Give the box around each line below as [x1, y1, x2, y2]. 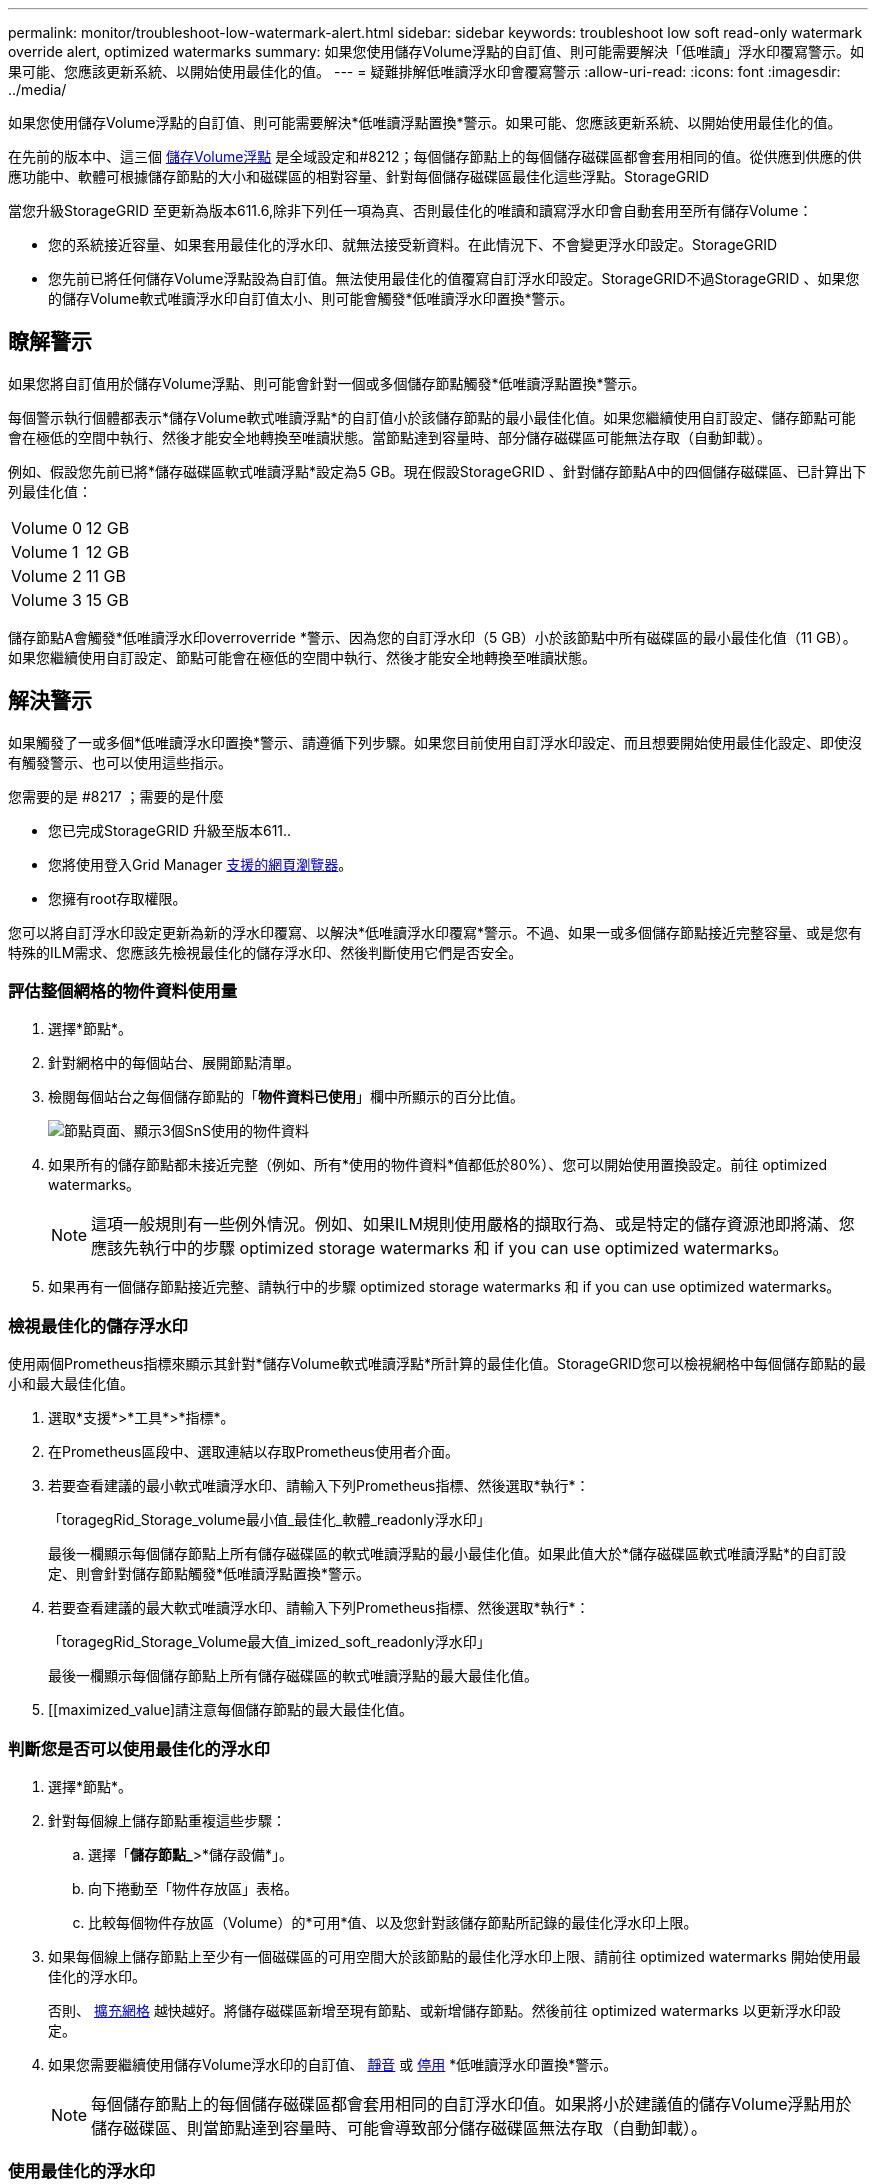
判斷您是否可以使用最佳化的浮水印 [8, 1738, 270, 1759]
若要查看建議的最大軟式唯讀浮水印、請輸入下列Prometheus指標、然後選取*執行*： [48, 1599, 590, 1617]
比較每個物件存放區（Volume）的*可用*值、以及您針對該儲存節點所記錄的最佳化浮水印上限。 [88, 1913, 698, 1931]
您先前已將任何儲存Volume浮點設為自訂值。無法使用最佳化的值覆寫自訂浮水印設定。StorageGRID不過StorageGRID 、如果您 [48, 270, 860, 287]
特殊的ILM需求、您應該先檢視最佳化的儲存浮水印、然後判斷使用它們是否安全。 [8, 943, 523, 961]
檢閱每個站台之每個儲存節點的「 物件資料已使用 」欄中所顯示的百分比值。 [48, 1088, 524, 1106]
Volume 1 [11, 541, 79, 562]
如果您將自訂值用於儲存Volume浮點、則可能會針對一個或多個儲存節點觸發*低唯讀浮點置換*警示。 [8, 374, 646, 392]
